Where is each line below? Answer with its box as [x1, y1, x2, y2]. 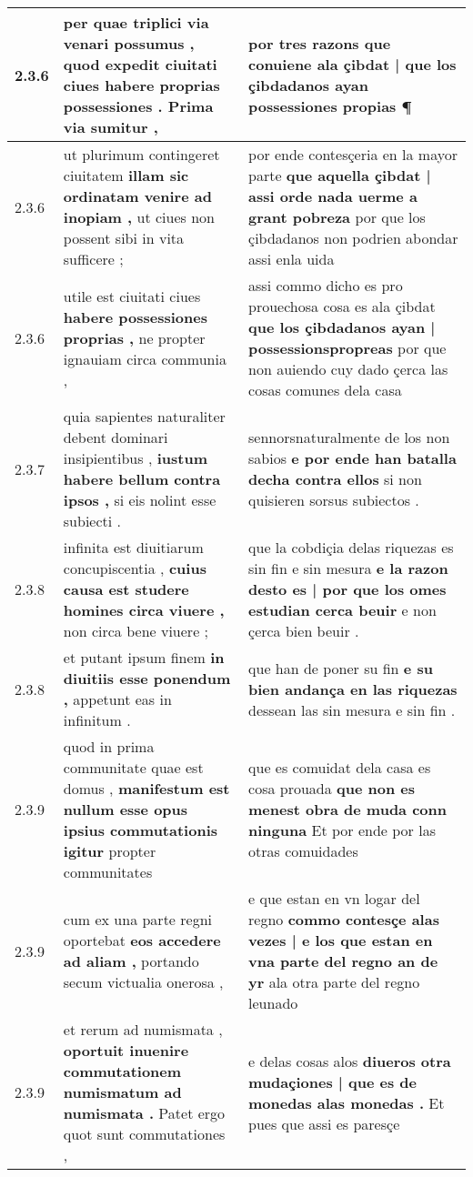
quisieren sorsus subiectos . [248, 489, 419, 510]
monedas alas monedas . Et [248, 1091, 445, 1113]
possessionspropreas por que [248, 337, 447, 358]
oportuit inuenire [63, 1040, 189, 1061]
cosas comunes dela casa [248, 379, 402, 400]
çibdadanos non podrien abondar [248, 227, 458, 248]
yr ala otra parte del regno [248, 971, 420, 992]
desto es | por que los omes [248, 578, 447, 599]
